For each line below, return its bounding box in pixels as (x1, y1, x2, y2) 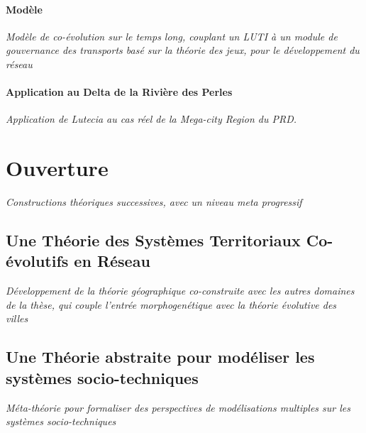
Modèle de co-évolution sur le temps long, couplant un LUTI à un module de (6, 28, 338, 43)
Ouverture (6, 153, 109, 182)
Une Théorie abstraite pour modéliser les (6, 346, 315, 368)
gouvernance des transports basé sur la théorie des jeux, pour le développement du (6, 43, 360, 57)
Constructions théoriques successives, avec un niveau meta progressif (6, 194, 302, 209)
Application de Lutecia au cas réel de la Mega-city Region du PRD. (6, 111, 297, 126)
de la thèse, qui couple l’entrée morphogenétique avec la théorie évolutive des (6, 297, 337, 312)
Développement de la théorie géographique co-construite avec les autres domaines (6, 283, 355, 298)
